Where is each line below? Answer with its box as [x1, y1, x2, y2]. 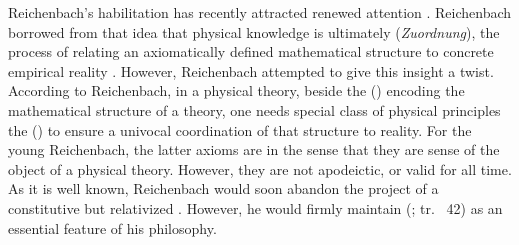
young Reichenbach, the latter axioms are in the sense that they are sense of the [8, 139, 500, 160]
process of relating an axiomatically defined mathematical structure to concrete [8, 41, 494, 62]
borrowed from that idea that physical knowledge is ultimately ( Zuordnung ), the [8, 21, 500, 42]
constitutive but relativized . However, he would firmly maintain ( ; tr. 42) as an [8, 197, 503, 218]
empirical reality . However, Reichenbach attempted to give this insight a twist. [8, 60, 494, 81]
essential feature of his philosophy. [8, 217, 217, 238]
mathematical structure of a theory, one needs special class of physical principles [8, 99, 501, 120]
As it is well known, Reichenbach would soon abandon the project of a [8, 178, 439, 199]
